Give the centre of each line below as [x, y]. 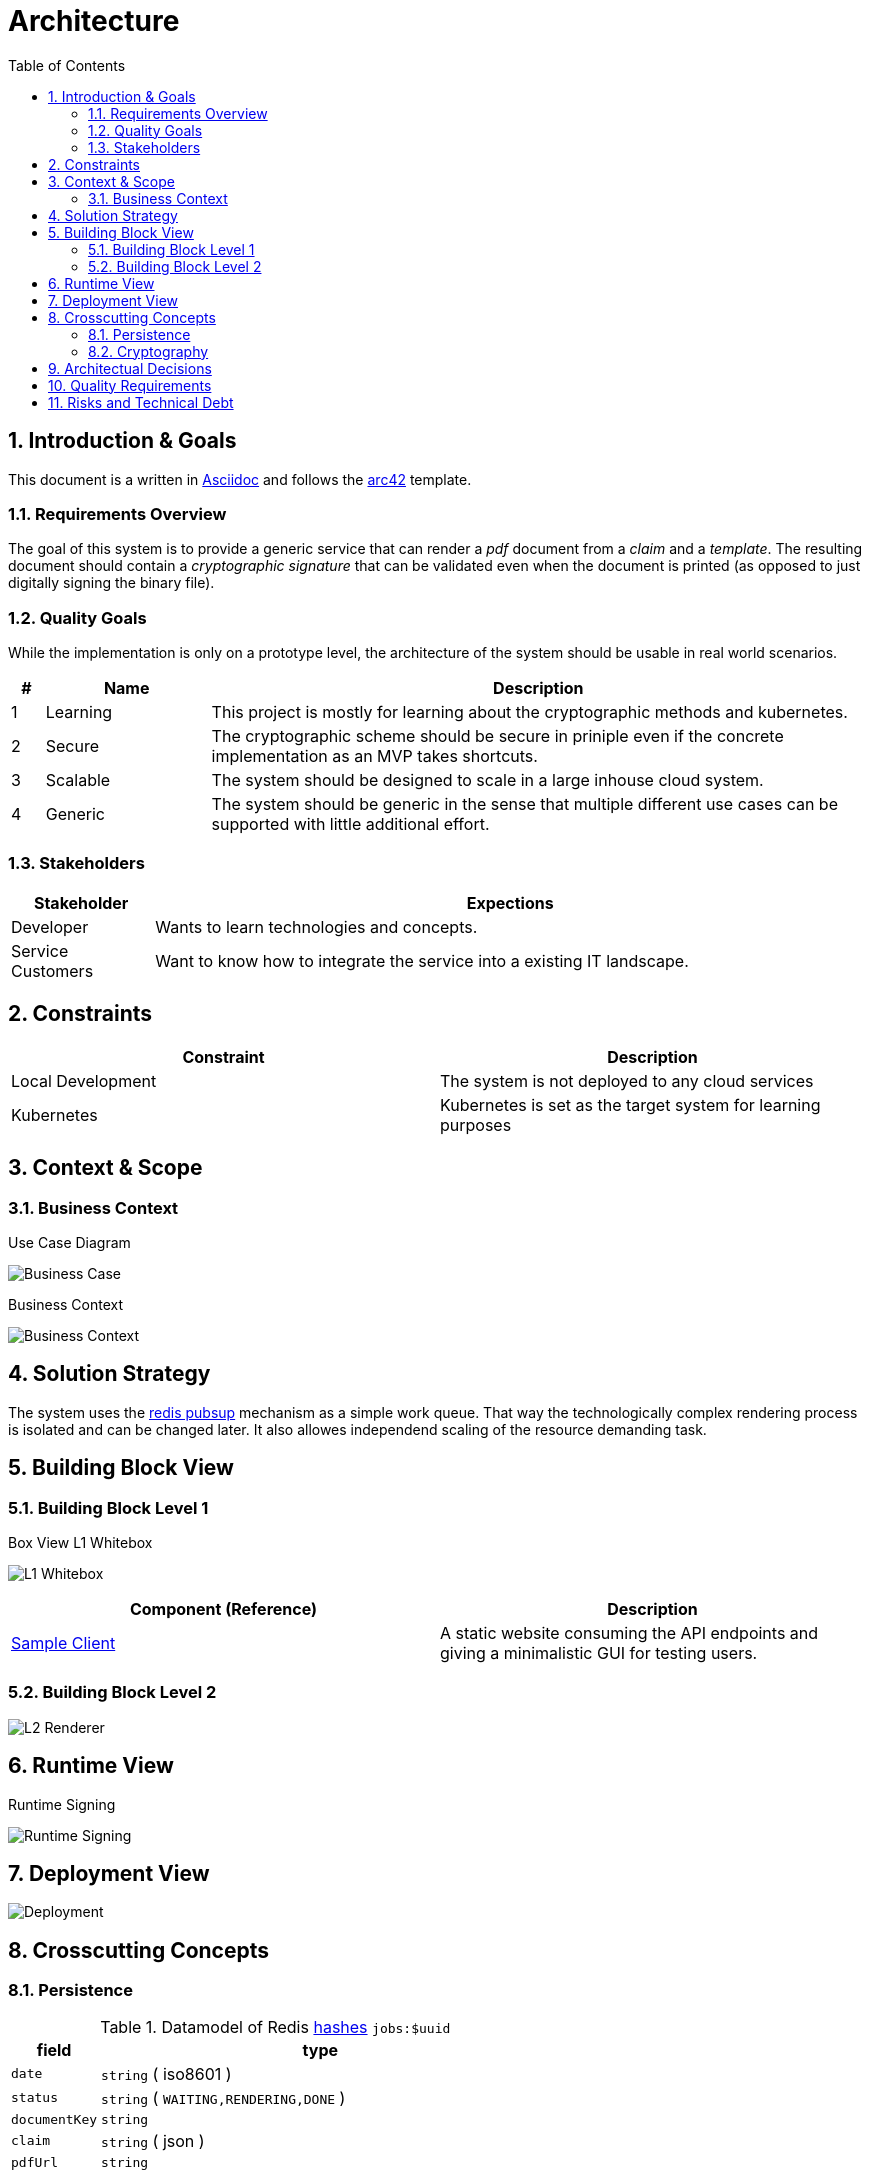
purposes [476, 1124]
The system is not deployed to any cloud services [627, 1080]
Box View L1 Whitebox [80, 1542]
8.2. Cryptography [148, 351]
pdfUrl [34, 2162]
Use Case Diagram [69, 1242]
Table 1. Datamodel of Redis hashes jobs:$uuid [275, 2026]
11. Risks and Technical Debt [141, 402]
